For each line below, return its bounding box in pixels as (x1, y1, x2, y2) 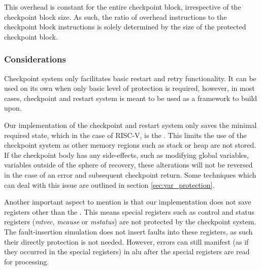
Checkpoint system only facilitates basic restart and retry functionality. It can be (4, 73, 256, 83)
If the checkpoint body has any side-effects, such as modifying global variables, (4, 149, 249, 160)
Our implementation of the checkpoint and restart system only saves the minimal (4, 119, 257, 130)
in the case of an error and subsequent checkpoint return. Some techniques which (4, 169, 256, 180)
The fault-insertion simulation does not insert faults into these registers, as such (4, 226, 253, 237)
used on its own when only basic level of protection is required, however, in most (4, 83, 255, 93)
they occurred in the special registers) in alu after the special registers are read (4, 246, 250, 257)
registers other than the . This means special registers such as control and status (4, 206, 254, 217)
